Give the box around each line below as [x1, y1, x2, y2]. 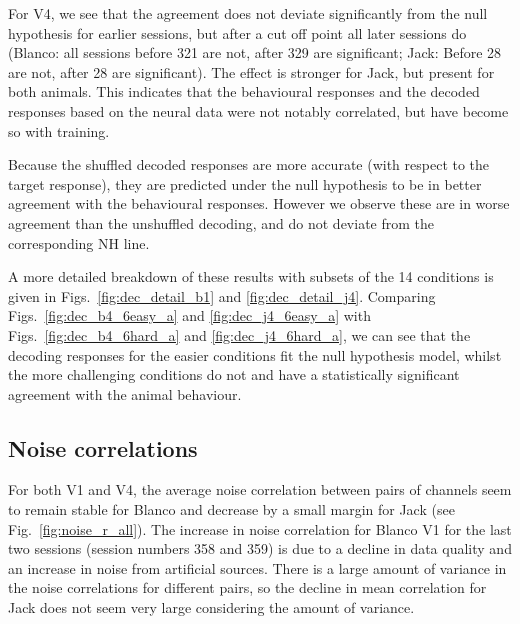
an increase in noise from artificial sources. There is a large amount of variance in [8, 557, 507, 578]
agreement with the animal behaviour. [8, 383, 242, 404]
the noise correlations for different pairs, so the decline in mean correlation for [8, 577, 487, 598]
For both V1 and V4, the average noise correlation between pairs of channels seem [8, 479, 512, 500]
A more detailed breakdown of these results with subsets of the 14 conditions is [8, 266, 494, 287]
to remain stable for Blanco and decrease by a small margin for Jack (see [8, 499, 455, 520]
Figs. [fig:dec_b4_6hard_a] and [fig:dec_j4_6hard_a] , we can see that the [8, 324, 471, 345]
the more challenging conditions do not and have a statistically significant [8, 364, 460, 385]
